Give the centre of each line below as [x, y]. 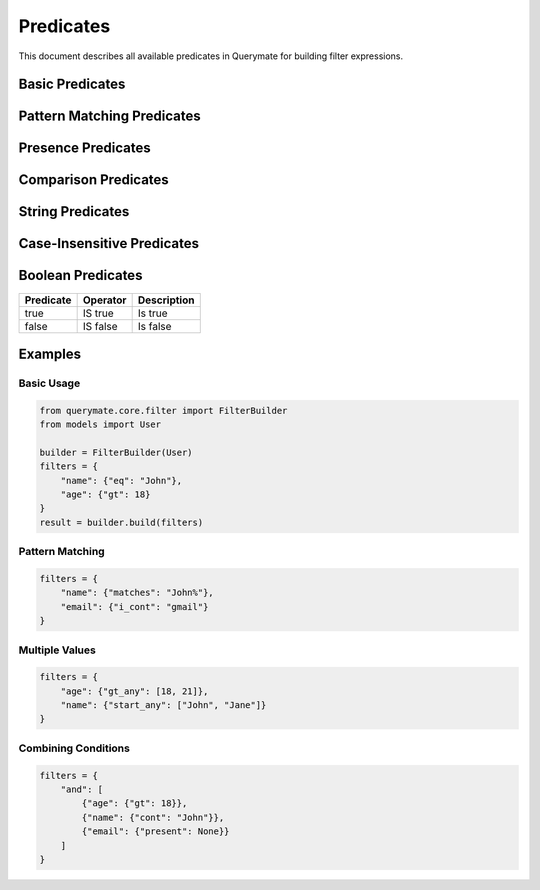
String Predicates [74, 211]
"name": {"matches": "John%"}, [137, 593]
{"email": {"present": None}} [155, 831]
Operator [104, 300]
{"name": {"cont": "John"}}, [153, 817]
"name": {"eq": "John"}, [121, 480]
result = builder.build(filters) [121, 522]
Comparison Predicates [93, 180]
